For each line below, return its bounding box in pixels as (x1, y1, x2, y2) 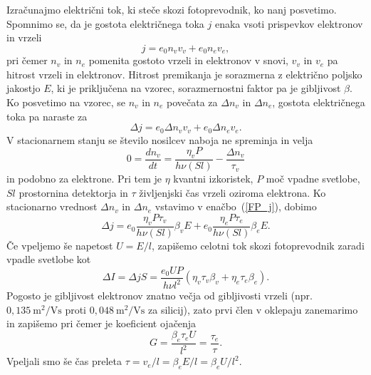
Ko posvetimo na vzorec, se (6, 95, 125, 110)
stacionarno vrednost (6, 199, 98, 214)
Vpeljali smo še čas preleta (6, 354, 122, 369)
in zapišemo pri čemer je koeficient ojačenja (6, 316, 197, 331)
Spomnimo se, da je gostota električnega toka (6, 16, 204, 31)
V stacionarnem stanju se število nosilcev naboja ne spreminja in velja (6, 132, 313, 147)
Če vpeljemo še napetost (6, 237, 113, 252)
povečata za (167, 95, 218, 110)
